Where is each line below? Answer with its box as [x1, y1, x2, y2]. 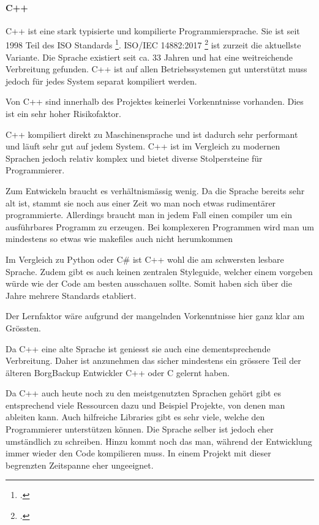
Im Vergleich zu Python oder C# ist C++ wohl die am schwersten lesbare [6, 252, 284, 265]
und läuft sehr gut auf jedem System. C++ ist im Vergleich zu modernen [6, 140, 280, 153]
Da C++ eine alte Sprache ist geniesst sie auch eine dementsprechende [6, 342, 271, 355]
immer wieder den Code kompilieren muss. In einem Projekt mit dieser [6, 447, 271, 459]
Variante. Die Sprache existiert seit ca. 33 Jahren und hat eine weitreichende [6, 50, 293, 63]
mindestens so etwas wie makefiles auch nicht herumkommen [6, 232, 233, 245]
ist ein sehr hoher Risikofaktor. [6, 107, 121, 120]
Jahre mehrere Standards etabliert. [6, 289, 137, 301]
